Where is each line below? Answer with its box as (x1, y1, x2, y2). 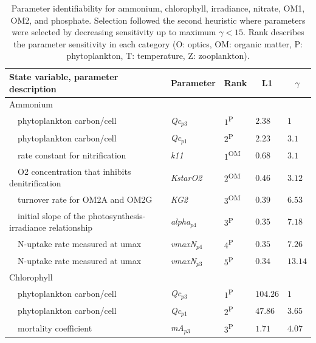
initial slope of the (18, 209, 86, 222)
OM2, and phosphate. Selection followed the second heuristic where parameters (10, 13, 306, 26)
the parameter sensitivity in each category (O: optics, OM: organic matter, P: (13, 37, 303, 50)
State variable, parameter (9, 70, 118, 83)
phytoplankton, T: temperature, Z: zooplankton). (66, 49, 250, 62)
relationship (49, 221, 93, 234)
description (9, 82, 57, 95)
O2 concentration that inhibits (18, 165, 131, 177)
